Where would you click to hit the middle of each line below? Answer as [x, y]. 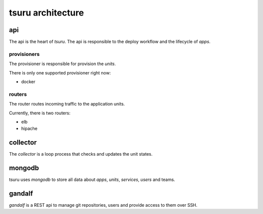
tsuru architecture [47, 13]
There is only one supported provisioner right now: [60, 72]
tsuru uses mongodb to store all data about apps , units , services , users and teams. [92, 179]
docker [28, 81]
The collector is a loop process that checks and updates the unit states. [81, 154]
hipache [29, 128]
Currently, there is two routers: [40, 113]
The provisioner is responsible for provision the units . [63, 64]
